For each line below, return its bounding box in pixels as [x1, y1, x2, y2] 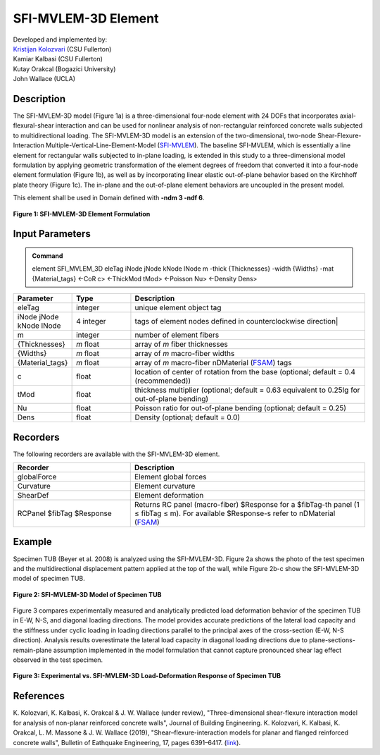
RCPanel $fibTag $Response [17, 508, 112, 518]
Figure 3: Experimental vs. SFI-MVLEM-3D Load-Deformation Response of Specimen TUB [13, 672, 281, 680]
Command [32, 251, 63, 260]
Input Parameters [13, 228, 91, 240]
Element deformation [134, 491, 204, 501]
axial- [339, 111, 357, 120]
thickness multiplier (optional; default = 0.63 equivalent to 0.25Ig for [134, 385, 360, 395]
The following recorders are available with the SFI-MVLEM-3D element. [13, 450, 220, 458]
